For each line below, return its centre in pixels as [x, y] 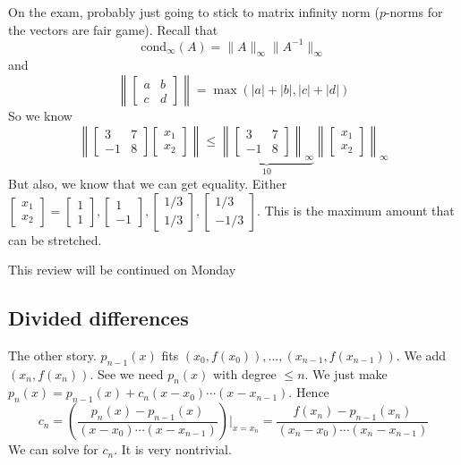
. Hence [309, 392]
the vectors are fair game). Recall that [113, 29]
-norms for [414, 12]
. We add [421, 355]
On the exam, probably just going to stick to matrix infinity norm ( [194, 12]
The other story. [52, 355]
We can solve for [53, 449]
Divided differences [98, 318]
